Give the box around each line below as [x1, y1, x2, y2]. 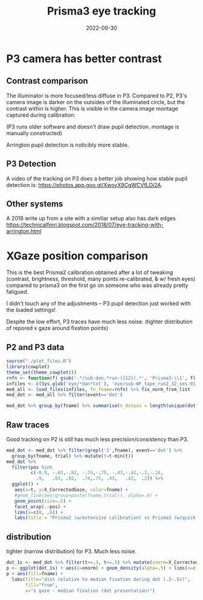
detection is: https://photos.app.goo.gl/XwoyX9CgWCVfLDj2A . [6, 181, 163, 188]
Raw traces [6, 420, 50, 430]
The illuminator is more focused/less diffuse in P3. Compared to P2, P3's [6, 92, 187, 99]
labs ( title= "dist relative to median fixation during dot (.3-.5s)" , [11, 576, 190, 582]
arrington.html [6, 228, 42, 235]
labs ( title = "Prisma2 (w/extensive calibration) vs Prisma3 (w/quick [14, 515, 196, 521]
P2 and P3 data [6, 342, 65, 352]
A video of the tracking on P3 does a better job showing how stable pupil [6, 174, 188, 182]
